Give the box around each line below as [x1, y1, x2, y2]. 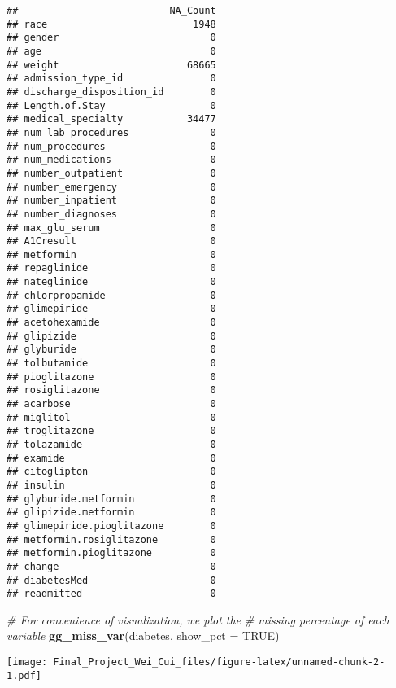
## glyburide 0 [7, 344, 216, 356]
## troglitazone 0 [7, 425, 216, 437]
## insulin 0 [7, 479, 216, 491]
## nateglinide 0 [7, 276, 216, 288]
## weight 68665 [7, 59, 216, 71]
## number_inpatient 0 [7, 195, 216, 207]
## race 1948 [7, 18, 216, 30]
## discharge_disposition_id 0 [7, 85, 216, 98]
